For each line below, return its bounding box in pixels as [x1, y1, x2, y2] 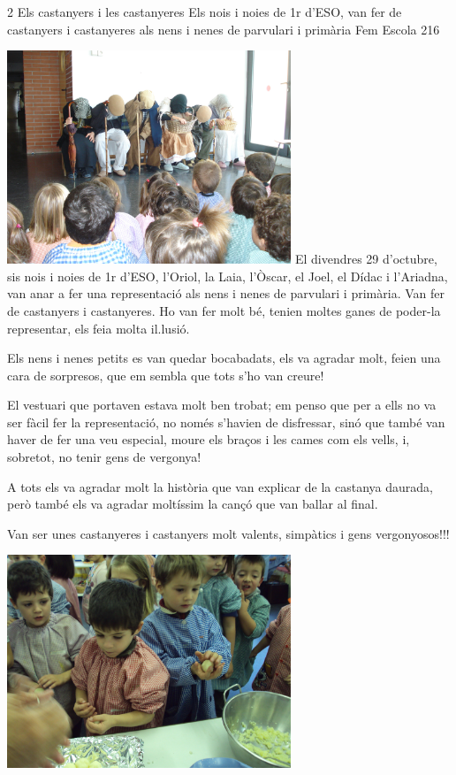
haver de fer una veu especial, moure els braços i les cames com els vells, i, [7, 430, 410, 449]
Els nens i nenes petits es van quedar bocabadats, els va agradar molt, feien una [7, 349, 441, 367]
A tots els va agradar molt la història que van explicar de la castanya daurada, [7, 477, 433, 495]
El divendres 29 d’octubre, [294, 249, 437, 268]
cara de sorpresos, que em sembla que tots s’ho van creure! [7, 365, 324, 384]
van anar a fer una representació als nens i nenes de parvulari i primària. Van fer [7, 284, 445, 303]
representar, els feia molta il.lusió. [7, 318, 190, 337]
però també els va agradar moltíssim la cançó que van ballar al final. [7, 495, 378, 513]
